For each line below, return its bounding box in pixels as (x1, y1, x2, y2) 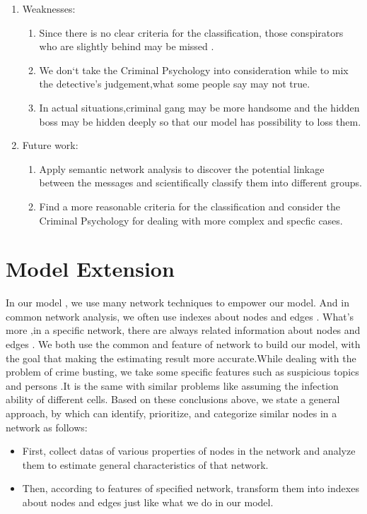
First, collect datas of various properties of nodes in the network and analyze (22, 443, 356, 458)
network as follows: (6, 419, 88, 434)
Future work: (22, 138, 78, 153)
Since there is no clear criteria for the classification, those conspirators (39, 25, 344, 40)
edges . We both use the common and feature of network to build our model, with (6, 337, 361, 352)
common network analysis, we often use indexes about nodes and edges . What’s (6, 309, 354, 323)
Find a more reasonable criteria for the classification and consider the (39, 198, 340, 213)
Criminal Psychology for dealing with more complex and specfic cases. (39, 213, 343, 227)
